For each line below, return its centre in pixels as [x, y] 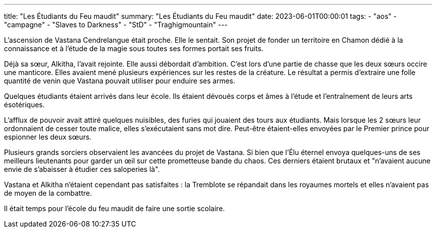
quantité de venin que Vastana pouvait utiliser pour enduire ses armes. [120, 81]
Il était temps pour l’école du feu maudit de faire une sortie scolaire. [114, 208]
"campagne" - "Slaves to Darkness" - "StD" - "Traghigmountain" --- [116, 25]
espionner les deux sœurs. [48, 137]
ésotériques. [24, 105]
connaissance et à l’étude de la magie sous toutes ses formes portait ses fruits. [134, 48]
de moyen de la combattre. [48, 193]
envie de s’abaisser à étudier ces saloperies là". [82, 169]
